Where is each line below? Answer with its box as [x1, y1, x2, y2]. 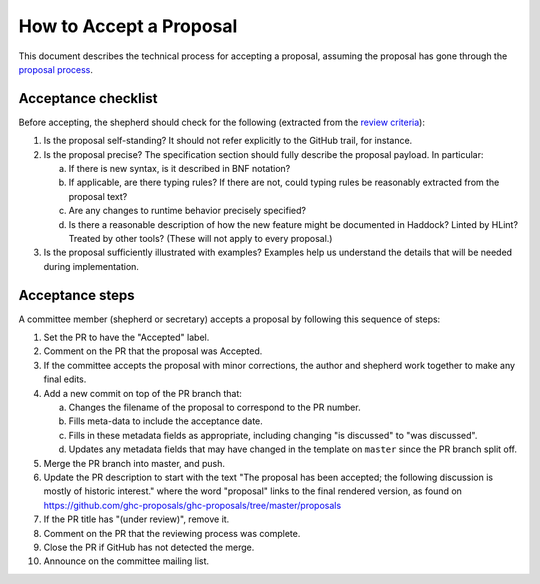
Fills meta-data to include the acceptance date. [68, 415, 264, 427]
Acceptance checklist [18, 90, 158, 107]
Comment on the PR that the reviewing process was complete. [43, 527, 301, 539]
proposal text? [68, 190, 128, 202]
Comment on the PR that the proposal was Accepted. [43, 345, 263, 357]
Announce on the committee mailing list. [43, 555, 210, 567]
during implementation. [43, 260, 140, 272]
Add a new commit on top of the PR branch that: [43, 387, 242, 399]
